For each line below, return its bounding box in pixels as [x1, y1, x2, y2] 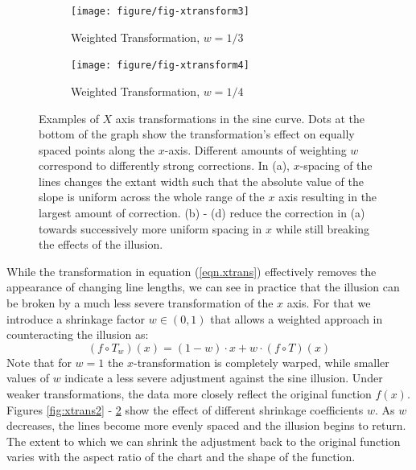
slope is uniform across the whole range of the [39, 188, 265, 205]
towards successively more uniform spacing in [39, 220, 262, 237]
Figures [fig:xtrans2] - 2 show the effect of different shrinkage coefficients [6, 401, 364, 418]
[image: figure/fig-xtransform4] [71, 60, 249, 72]
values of [6, 369, 49, 386]
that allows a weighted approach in [210, 310, 383, 327]
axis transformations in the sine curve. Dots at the [115, 109, 365, 126]
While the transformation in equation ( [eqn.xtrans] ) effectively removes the [6, 262, 377, 279]
